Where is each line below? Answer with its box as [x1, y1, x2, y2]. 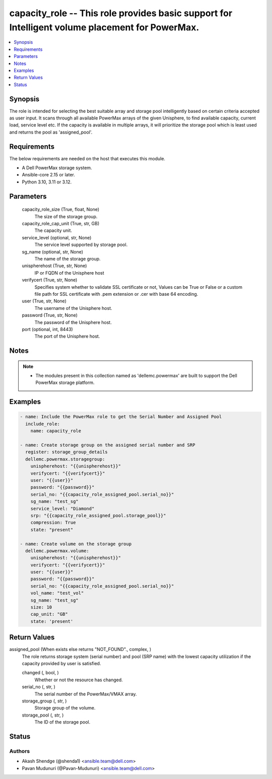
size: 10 [30, 605, 52, 610]
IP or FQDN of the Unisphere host [34, 270, 104, 276]
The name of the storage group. [34, 255, 101, 262]
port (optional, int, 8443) [22, 326, 73, 332]
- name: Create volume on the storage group [20, 541, 132, 547]
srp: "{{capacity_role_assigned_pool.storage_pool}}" [30, 512, 166, 518]
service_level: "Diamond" [30, 505, 95, 511]
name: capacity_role [30, 428, 82, 434]
